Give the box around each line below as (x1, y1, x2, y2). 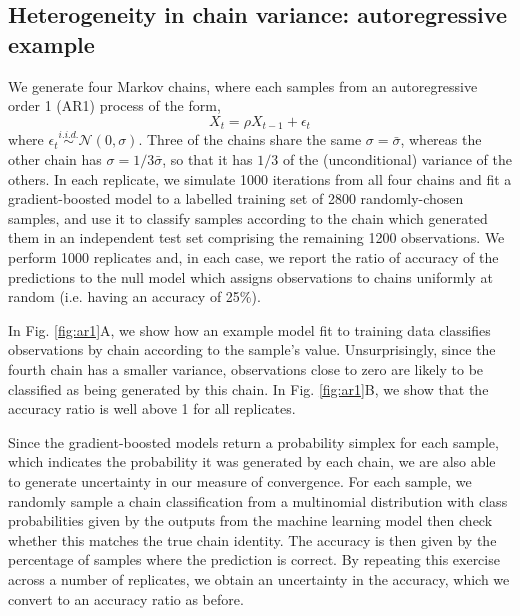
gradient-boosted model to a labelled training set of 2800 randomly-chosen (8, 188, 464, 209)
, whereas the (400, 129, 482, 150)
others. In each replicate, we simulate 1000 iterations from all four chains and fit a (8, 168, 512, 189)
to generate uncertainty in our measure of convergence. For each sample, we (8, 470, 472, 491)
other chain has (8, 149, 102, 170)
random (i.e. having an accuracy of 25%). (8, 286, 261, 307)
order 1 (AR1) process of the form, (8, 95, 221, 116)
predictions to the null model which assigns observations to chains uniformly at (8, 266, 493, 287)
